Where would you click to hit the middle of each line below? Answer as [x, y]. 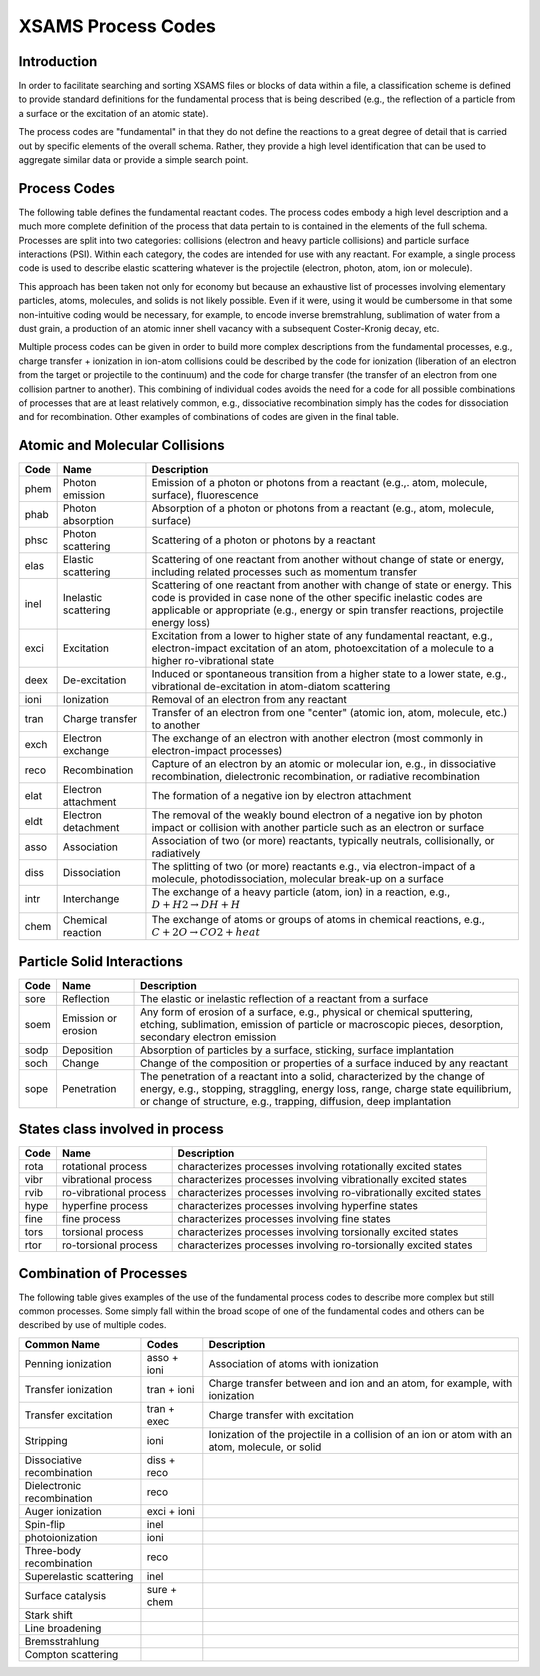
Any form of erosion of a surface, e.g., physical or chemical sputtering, [307, 1012]
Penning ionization [68, 1363]
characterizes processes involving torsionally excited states [318, 1232]
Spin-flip [44, 1524]
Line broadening [63, 1628]
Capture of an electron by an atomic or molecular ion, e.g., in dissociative [324, 764]
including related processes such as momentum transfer [284, 572]
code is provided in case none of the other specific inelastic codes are [317, 598]
